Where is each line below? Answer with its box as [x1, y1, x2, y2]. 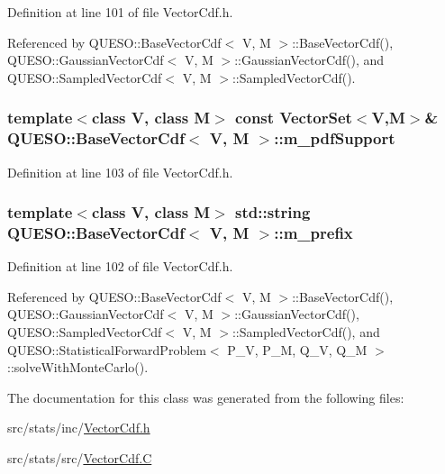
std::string [235, 201, 311, 223]
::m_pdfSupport [274, 127, 395, 150]
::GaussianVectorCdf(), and [234, 50, 385, 69]
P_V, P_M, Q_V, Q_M [227, 340, 368, 359]
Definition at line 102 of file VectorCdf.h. [7, 257, 233, 276]
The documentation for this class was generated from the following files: [7, 387, 404, 406]
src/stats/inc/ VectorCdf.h [7, 418, 150, 437]
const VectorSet [235, 106, 352, 129]
